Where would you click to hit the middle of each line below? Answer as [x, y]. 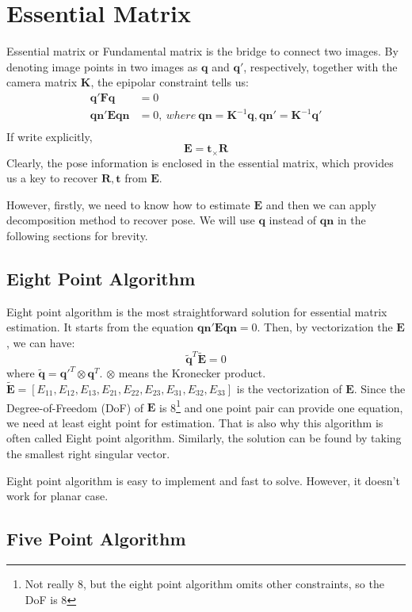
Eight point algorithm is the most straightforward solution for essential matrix [197, 311]
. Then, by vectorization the [325, 327]
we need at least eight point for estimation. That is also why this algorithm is [195, 422]
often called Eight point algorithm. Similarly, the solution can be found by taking [204, 438]
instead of [293, 220]
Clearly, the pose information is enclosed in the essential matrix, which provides [200, 162]
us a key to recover [52, 178]
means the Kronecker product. [192, 373]
